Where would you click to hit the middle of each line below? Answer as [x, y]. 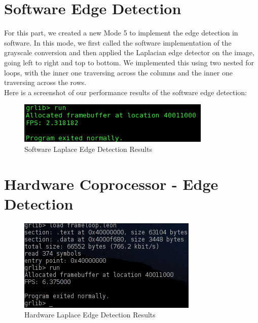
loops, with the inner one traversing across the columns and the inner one [118, 72]
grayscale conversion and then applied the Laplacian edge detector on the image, [129, 52]
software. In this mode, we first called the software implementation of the [118, 42]
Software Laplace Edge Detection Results [88, 149]
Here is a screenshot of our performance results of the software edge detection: [126, 92]
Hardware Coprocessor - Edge [111, 184]
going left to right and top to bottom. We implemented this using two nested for [129, 62]
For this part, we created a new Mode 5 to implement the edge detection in [121, 33]
